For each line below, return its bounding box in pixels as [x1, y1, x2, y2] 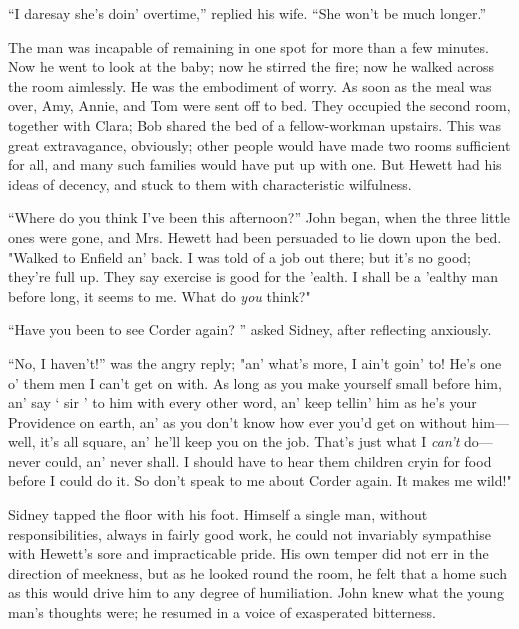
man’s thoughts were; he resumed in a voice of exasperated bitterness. [8, 602, 436, 623]
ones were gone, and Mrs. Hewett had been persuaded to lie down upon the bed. [8, 226, 502, 247]
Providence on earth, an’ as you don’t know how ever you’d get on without [8, 411, 467, 432]
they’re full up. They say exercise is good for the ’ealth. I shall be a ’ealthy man [8, 266, 499, 287]
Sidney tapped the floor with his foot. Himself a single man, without [8, 504, 428, 525]
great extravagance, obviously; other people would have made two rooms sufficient [8, 134, 511, 155]
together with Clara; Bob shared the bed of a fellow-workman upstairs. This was [8, 114, 502, 135]
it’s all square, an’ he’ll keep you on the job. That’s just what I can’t [40, 431, 460, 452]
